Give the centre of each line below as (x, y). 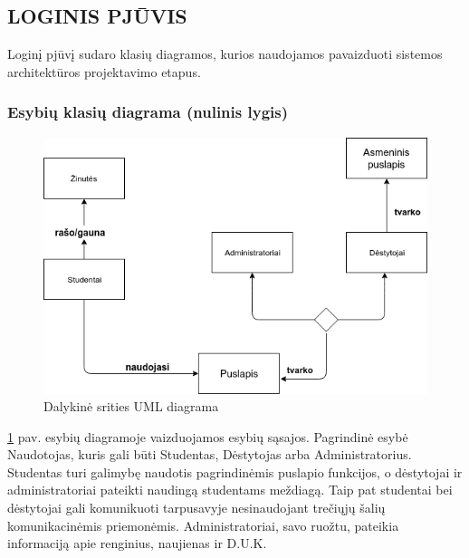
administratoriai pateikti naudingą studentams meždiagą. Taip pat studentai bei (230, 490)
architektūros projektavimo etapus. (104, 71)
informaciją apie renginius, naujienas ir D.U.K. (137, 543)
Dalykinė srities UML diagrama (131, 406)
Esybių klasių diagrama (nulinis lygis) (148, 112)
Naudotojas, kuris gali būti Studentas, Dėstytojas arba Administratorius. (210, 454)
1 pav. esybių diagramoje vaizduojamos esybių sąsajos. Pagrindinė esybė (208, 436)
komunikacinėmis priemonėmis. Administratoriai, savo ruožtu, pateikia (203, 525)
